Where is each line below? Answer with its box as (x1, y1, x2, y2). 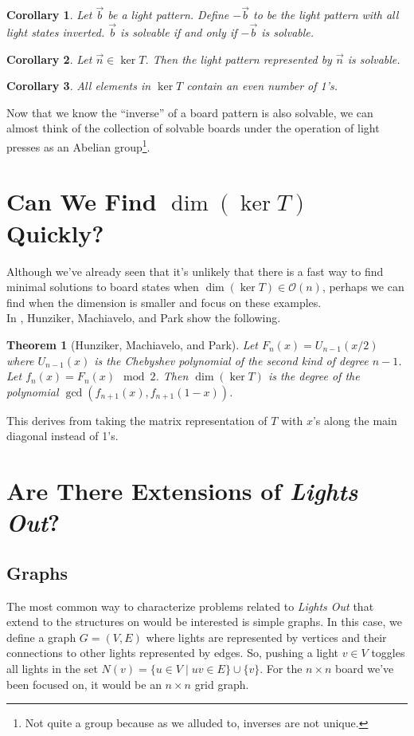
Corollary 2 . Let (6, 50, 92, 67)
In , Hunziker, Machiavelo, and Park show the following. (6, 309, 281, 326)
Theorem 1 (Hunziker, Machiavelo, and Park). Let (6, 336, 258, 352)
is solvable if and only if (120, 24, 237, 41)
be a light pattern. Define (107, 6, 229, 23)
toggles (371, 644, 405, 661)
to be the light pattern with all (253, 6, 399, 23)
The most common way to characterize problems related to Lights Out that (6, 597, 374, 614)
